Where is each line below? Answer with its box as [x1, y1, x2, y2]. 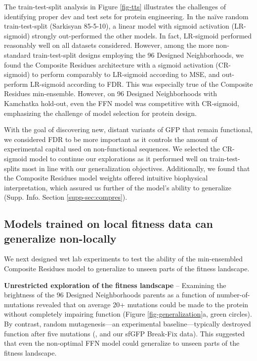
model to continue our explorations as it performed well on [29, 153, 208, 163]
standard [4, 49, 31, 60]
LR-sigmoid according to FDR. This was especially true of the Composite [30, 78, 253, 89]
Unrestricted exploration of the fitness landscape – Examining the [4, 280, 226, 290]
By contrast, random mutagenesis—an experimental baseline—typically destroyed [4, 319, 251, 329]
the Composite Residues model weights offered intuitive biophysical [4, 173, 208, 183]
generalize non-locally [4, 230, 117, 246]
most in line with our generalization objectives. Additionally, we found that [22, 163, 250, 173]
